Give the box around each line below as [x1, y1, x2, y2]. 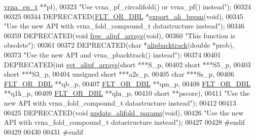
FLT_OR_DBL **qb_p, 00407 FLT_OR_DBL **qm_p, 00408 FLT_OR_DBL [4, 78, 251, 88]
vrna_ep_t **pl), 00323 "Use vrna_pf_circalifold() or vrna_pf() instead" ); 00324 [4, 1, 251, 11]
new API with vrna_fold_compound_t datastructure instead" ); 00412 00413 [4, 97, 236, 108]
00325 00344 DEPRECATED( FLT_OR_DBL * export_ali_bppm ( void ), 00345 [4, 11, 243, 21]
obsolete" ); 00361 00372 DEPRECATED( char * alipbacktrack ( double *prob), [4, 40, 234, 50]
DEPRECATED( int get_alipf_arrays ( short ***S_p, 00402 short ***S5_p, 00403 [4, 59, 251, 69]
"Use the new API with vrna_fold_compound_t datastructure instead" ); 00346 [4, 21, 245, 31]
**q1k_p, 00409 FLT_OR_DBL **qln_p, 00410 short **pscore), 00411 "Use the [4, 88, 250, 98]
